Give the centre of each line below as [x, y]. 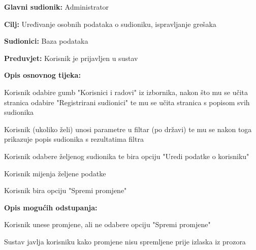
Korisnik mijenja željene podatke [55, 173]
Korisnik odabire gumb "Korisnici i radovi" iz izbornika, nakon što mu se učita [126, 92]
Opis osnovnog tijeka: [42, 75]
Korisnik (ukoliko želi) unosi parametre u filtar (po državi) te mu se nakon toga [128, 129]
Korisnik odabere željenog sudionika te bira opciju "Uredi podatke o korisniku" [127, 156]
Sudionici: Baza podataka [46, 41]
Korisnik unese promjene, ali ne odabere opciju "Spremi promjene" [107, 224]
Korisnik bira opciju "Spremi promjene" [66, 190]
